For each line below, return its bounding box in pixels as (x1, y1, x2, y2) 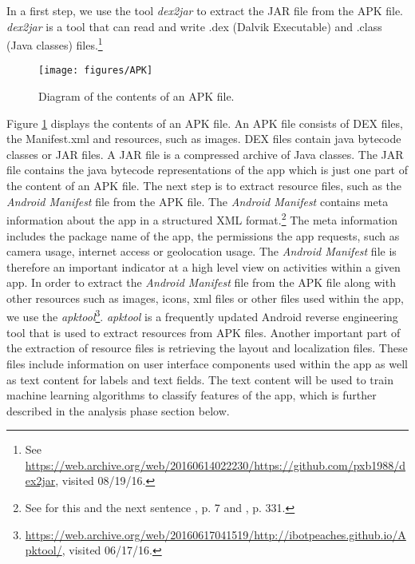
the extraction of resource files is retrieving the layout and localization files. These (6, 340, 408, 356)
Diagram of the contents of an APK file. (38, 88, 235, 105)
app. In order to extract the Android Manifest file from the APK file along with (6, 274, 396, 291)
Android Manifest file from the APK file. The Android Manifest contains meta (6, 193, 389, 209)
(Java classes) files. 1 (6, 34, 103, 53)
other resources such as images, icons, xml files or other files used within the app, (6, 289, 404, 306)
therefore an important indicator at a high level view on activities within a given (6, 258, 401, 275)
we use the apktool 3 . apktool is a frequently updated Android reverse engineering (6, 306, 398, 325)
